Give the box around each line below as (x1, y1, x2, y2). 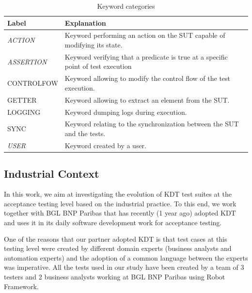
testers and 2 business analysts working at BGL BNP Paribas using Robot (4, 271, 225, 281)
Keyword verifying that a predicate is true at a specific (64, 51, 228, 62)
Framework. (4, 281, 39, 291)
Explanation (64, 17, 106, 28)
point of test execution (64, 61, 132, 71)
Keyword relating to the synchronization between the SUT (64, 119, 239, 129)
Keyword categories (97, 1, 155, 11)
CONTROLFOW (7, 78, 58, 88)
